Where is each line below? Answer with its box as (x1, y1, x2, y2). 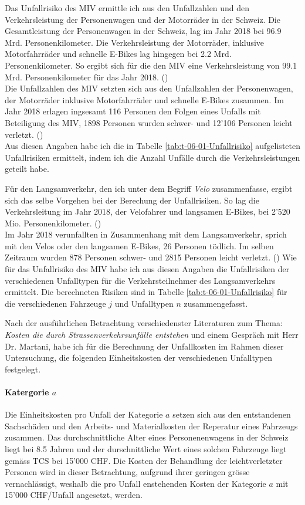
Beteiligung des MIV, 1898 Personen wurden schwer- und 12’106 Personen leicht (5, 116, 293, 128)
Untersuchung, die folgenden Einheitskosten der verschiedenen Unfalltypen (5, 351, 273, 364)
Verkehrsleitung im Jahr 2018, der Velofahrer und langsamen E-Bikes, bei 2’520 (5, 205, 290, 218)
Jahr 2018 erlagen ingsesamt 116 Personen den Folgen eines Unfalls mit (5, 105, 261, 117)
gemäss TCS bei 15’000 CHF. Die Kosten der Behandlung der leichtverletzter (5, 454, 283, 466)
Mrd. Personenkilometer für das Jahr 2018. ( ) (5, 70, 168, 83)
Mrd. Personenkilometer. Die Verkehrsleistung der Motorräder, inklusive (5, 36, 265, 48)
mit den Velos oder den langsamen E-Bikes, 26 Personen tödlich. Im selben (5, 239, 274, 252)
